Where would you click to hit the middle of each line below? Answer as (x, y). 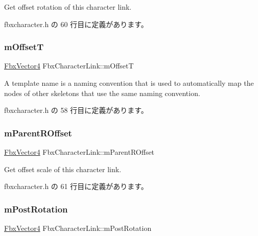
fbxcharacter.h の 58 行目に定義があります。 (76, 110)
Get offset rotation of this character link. (68, 7)
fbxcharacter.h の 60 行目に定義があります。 (76, 24)
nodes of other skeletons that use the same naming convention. (102, 93)
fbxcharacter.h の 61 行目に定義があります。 (76, 186)
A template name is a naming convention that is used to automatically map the (129, 83)
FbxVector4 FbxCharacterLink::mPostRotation (78, 228)
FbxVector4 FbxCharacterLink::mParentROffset (79, 152)
